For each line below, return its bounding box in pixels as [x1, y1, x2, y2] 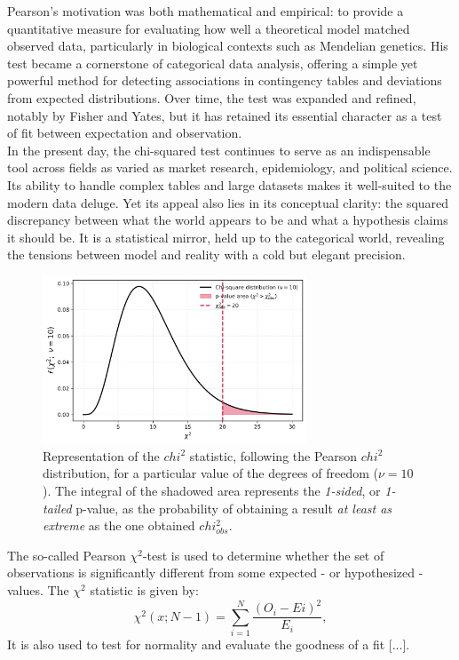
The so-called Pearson [7, 545, 126, 564]
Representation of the [43, 446, 160, 465]
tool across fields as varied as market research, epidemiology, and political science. [7, 158, 453, 177]
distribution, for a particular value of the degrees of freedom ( [43, 464, 379, 482]
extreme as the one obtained [43, 516, 195, 535]
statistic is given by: [90, 581, 199, 600]
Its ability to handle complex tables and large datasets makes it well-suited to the [7, 175, 452, 194]
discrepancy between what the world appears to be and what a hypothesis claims [7, 211, 448, 229]
